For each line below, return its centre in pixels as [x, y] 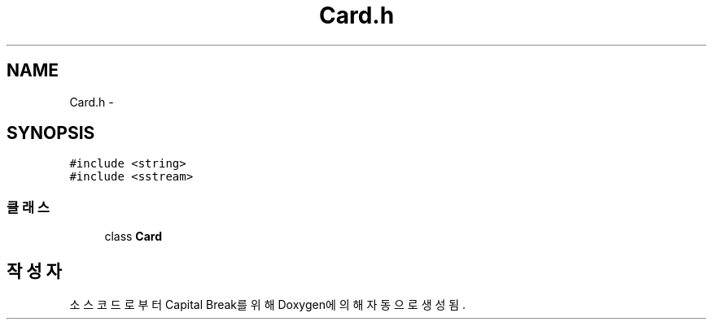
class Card [133, 237]
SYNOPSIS [51, 133]
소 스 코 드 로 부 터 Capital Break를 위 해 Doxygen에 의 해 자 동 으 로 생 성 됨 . [268, 305]
